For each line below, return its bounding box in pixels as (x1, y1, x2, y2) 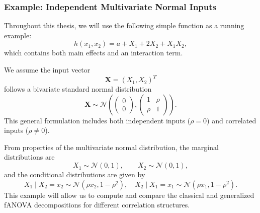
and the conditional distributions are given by (4, 169, 145, 180)
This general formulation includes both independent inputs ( (4, 115, 191, 125)
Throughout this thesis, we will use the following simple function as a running (4, 20, 244, 31)
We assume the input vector (4, 64, 91, 75)
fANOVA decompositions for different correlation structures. (4, 199, 190, 210)
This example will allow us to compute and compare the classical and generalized (4, 189, 254, 200)
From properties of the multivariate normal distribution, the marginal (4, 141, 219, 152)
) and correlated (207, 115, 256, 125)
